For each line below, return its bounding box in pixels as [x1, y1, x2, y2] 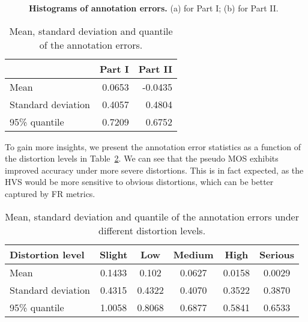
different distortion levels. [98, 223, 206, 237]
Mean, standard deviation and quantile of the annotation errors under [5, 209, 299, 223]
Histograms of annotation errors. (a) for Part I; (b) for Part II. [29, 2, 279, 14]
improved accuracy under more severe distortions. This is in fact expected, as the [5, 163, 304, 176]
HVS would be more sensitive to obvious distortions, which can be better [5, 175, 274, 188]
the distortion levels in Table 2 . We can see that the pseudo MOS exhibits [5, 152, 279, 165]
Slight [99, 247, 128, 261]
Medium [173, 247, 214, 261]
